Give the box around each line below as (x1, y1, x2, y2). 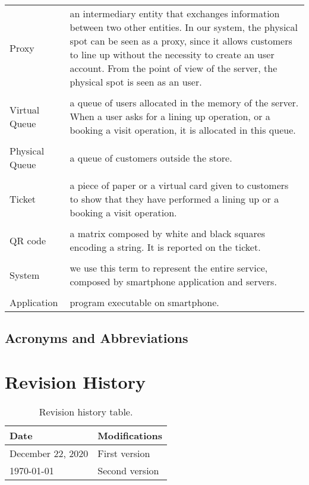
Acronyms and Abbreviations (5, 329, 188, 347)
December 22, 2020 (10, 446, 89, 460)
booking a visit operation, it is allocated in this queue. (70, 123, 296, 137)
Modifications (97, 428, 163, 442)
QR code (10, 233, 46, 247)
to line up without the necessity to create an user (70, 48, 275, 61)
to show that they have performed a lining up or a (70, 192, 279, 206)
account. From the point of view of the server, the (70, 61, 278, 75)
